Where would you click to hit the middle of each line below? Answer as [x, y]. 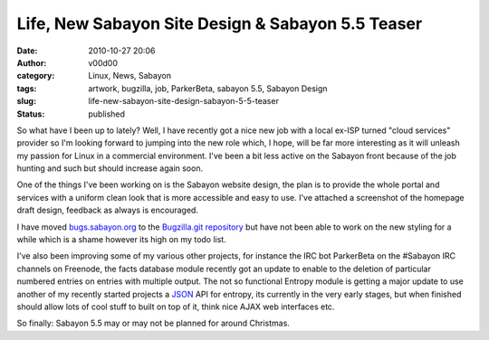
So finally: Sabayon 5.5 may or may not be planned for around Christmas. [153, 323]
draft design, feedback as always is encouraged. [108, 210]
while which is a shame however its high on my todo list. [121, 240]
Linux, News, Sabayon [130, 76]
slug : [26, 101]
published [107, 114]
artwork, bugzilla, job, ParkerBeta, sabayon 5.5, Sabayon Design [208, 88]
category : [36, 76]
